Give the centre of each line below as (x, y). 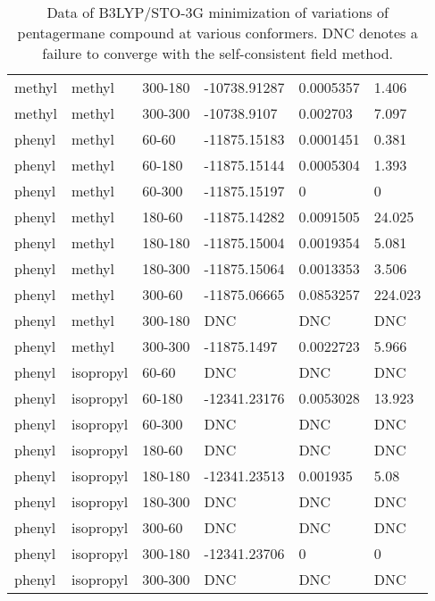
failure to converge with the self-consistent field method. (218, 53)
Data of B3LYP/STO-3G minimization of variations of (217, 12)
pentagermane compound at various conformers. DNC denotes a (217, 33)
